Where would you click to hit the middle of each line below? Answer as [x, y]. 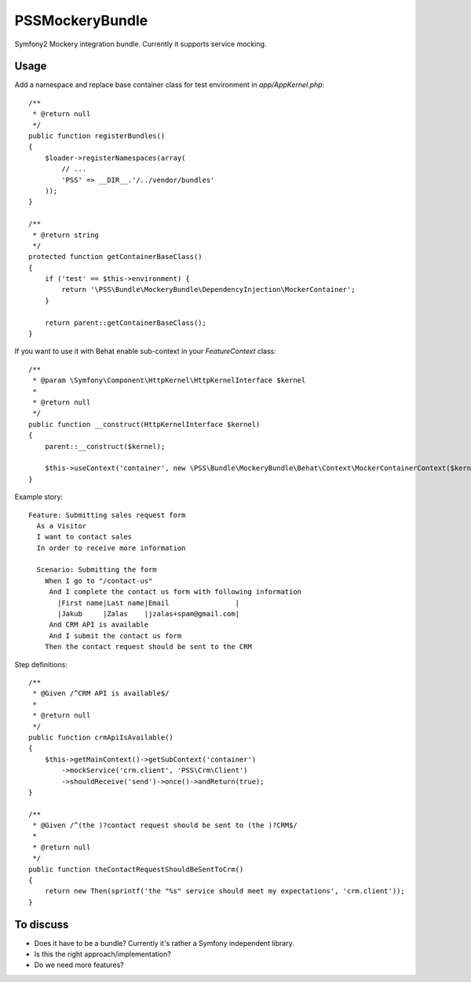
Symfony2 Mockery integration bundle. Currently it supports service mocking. [141, 44]
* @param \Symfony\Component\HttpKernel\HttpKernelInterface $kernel [169, 380]
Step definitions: [41, 664]
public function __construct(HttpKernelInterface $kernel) [144, 424]
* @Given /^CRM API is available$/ [101, 694]
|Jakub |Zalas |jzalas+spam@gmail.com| [148, 614]
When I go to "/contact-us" [99, 580]
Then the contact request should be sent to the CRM [148, 647]
